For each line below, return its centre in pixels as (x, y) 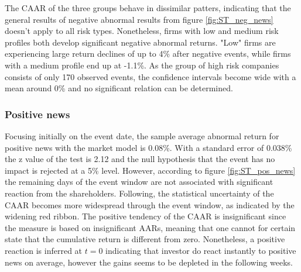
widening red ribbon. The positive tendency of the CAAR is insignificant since (146, 216)
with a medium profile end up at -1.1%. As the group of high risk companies (142, 65)
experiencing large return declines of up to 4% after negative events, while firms (148, 54)
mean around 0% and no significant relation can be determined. (119, 88)
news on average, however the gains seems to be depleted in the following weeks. (149, 262)
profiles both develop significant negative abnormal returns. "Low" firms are (140, 42)
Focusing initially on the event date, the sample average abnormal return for (142, 135)
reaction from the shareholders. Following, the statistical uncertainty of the (139, 193)
